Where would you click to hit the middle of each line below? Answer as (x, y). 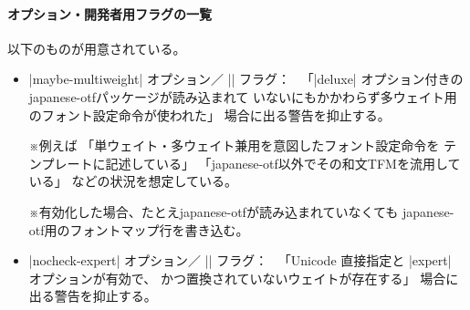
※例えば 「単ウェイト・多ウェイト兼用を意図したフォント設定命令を (234, 145)
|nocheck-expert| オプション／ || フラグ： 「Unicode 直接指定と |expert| (240, 260)
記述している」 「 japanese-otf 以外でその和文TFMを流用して (283, 163)
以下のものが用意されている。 (97, 48)
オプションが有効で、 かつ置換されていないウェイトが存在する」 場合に (244, 278)
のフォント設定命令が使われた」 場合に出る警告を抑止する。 (209, 114)
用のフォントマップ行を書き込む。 (146, 229)
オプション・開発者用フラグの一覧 (110, 13)
